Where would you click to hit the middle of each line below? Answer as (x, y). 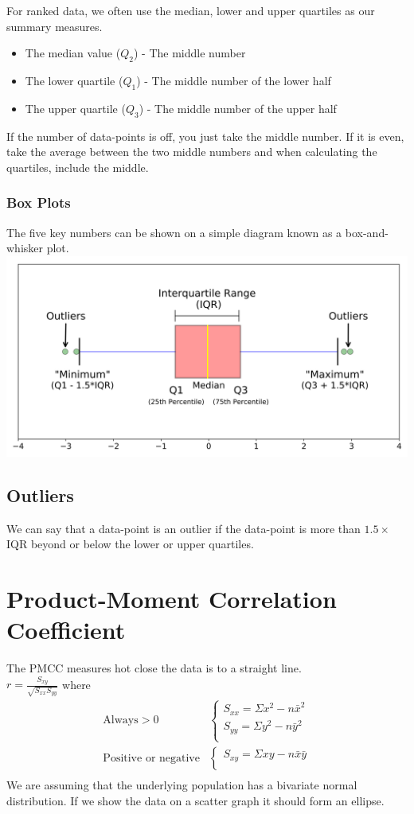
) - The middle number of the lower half (234, 80)
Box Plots (39, 203)
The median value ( (73, 53)
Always (121, 721)
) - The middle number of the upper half (238, 108)
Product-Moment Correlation (172, 598)
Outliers (40, 495)
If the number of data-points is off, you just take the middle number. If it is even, (205, 136)
